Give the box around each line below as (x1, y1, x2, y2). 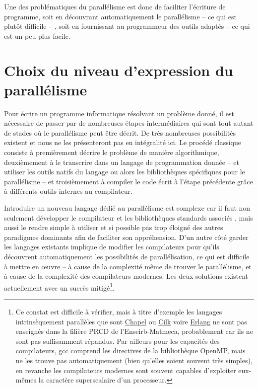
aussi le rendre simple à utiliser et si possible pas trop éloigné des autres (4, 222, 223, 233)
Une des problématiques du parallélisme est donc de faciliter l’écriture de (4, 1, 226, 11)
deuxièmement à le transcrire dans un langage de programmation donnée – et (4, 156, 239, 167)
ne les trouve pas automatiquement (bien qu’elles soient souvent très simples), (15, 355, 253, 365)
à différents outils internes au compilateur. (4, 186, 132, 196)
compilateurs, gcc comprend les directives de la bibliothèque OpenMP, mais (15, 345, 246, 356)
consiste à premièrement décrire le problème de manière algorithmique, (4, 147, 219, 157)
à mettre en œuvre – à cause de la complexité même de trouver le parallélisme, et (4, 261, 252, 271)
